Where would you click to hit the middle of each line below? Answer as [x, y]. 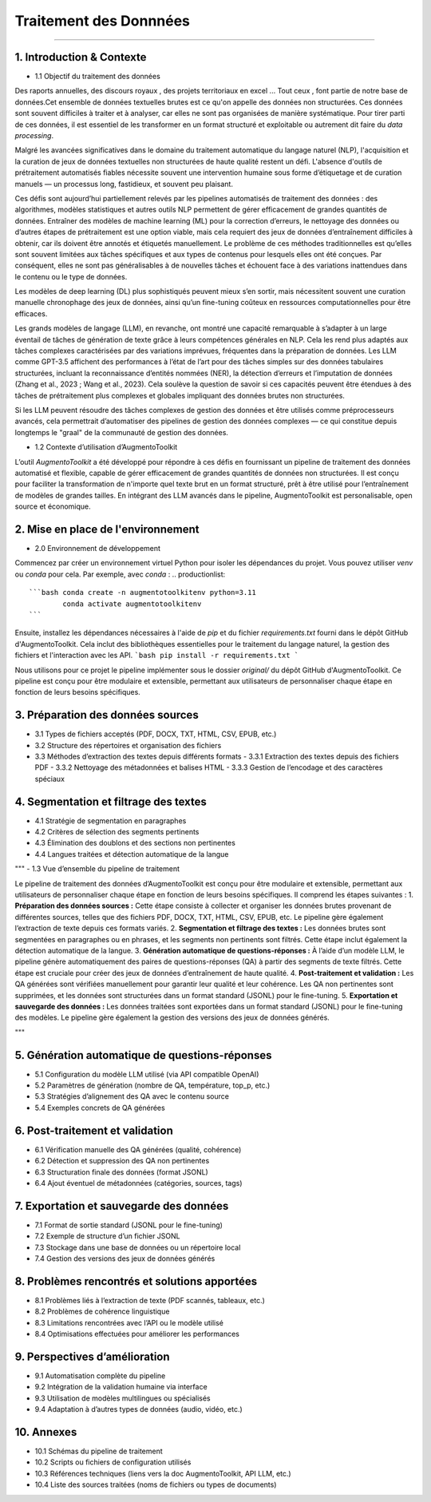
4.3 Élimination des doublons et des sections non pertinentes [135, 843]
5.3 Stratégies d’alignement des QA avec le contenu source [132, 1096]
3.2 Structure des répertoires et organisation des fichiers [128, 745]
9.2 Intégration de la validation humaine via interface [121, 1387]
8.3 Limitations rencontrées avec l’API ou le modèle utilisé [129, 1322]
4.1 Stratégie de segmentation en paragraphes [111, 820]
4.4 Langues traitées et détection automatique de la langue [132, 854]
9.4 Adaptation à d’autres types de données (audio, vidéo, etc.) [138, 1409]
